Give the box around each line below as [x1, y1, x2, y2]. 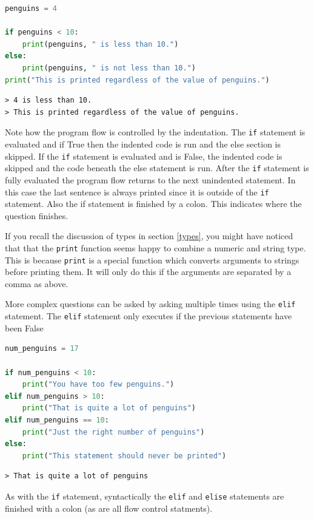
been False [5, 321, 44, 334]
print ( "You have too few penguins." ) [22, 380, 175, 389]
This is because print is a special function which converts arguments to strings [5, 253, 299, 266]
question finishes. [5, 209, 68, 222]
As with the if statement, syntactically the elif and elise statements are [5, 489, 284, 502]
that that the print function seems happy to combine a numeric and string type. [5, 241, 306, 254]
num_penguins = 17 [5, 344, 79, 353]
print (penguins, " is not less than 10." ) [22, 63, 196, 72]
